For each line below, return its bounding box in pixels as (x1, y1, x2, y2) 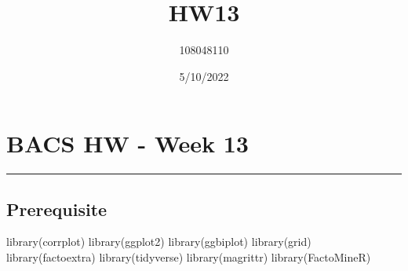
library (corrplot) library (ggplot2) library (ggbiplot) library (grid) (6, 233, 311, 250)
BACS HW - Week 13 (6, 127, 249, 159)
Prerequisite (6, 196, 107, 221)
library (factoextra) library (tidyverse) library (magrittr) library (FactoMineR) (6, 249, 371, 266)
